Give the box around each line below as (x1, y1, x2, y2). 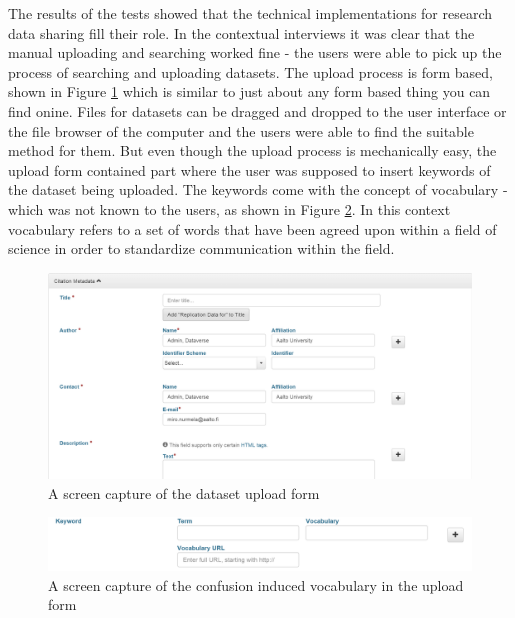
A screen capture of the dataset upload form (48, 482, 320, 503)
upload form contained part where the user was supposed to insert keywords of (8, 159, 491, 180)
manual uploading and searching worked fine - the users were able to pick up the (8, 42, 502, 63)
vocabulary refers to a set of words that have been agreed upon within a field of (8, 218, 497, 239)
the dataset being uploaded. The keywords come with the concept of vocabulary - (8, 179, 508, 200)
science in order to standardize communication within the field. (8, 238, 395, 259)
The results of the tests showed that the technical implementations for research (8, 3, 493, 23)
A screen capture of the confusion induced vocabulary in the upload (48, 574, 464, 595)
